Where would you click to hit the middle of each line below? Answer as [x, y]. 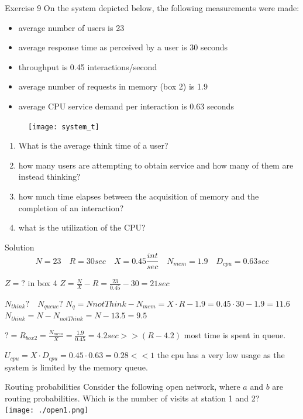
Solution [20, 247]
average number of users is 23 [71, 27]
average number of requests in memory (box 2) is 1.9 [113, 86]
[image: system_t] [64, 127]
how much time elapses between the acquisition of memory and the [139, 196]
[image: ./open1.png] [47, 411]
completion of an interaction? [71, 207]
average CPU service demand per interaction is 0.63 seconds [126, 106]
